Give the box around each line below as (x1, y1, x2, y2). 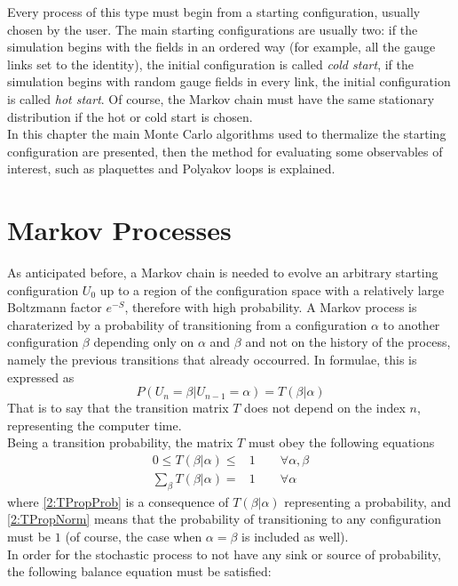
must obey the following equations (248, 433, 435, 452)
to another (383, 315, 440, 333)
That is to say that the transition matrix (7, 398, 229, 417)
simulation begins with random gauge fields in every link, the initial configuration (7, 72, 451, 91)
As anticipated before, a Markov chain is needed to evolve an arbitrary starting (7, 263, 438, 282)
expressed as (7, 367, 75, 386)
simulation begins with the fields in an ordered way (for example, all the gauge (7, 37, 436, 56)
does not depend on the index (244, 398, 406, 417)
